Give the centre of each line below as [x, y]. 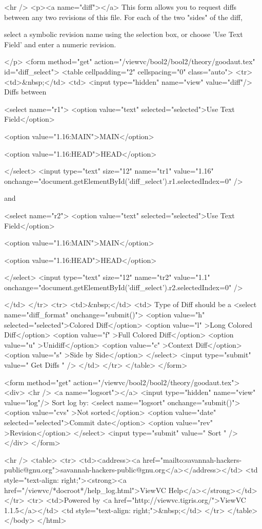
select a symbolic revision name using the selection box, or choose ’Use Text [124, 34]
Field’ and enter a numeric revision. [60, 44]
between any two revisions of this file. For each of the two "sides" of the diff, [123, 17]
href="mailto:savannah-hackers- [192, 459]
